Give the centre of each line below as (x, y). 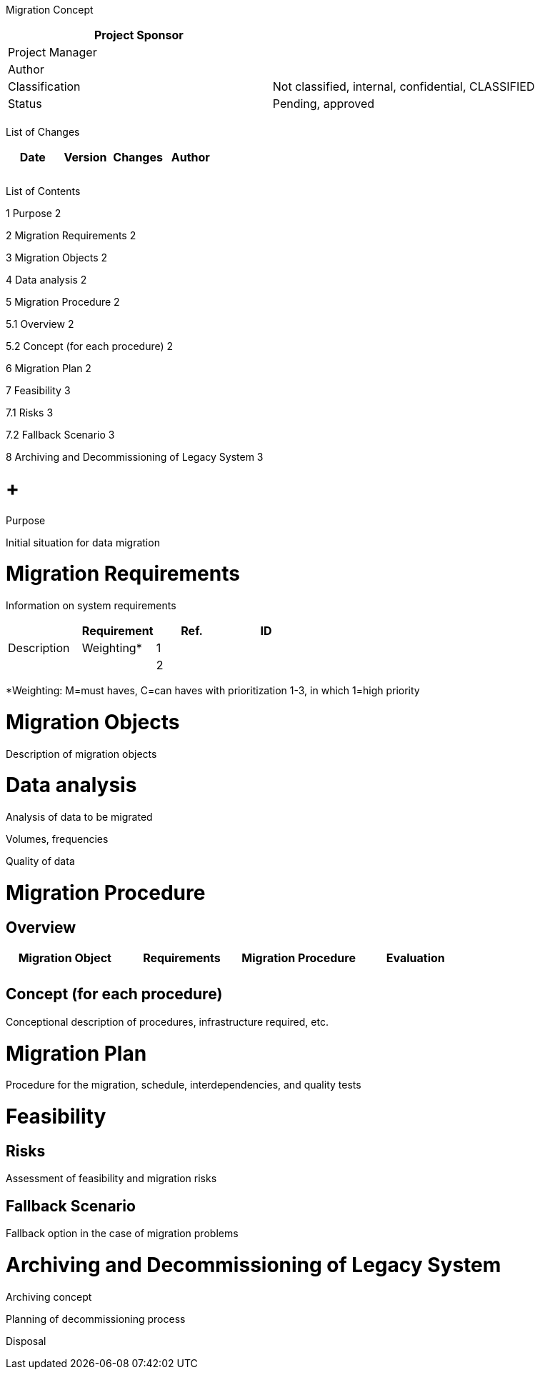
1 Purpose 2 (34, 213)
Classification (44, 86)
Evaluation (415, 957)
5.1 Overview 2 (40, 324)
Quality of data (40, 861)
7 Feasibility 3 (38, 390)
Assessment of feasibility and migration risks (111, 1179)
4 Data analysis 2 (46, 280)
